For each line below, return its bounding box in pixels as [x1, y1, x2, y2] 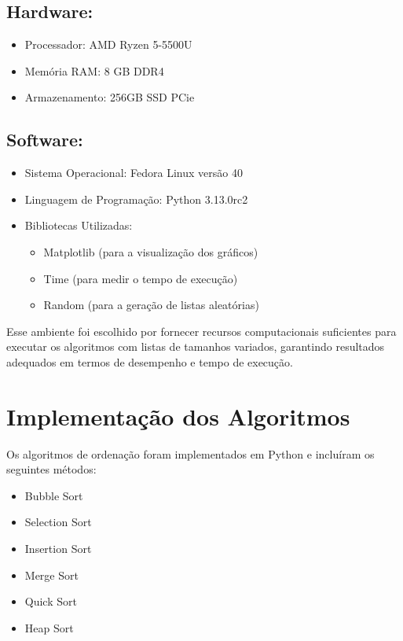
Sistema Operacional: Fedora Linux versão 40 [24, 164, 243, 181]
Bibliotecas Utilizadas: [24, 217, 133, 234]
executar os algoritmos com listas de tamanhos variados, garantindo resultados [6, 338, 385, 355]
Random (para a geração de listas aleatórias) [43, 297, 259, 313]
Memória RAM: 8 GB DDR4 [24, 62, 164, 79]
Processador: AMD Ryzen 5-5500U [24, 36, 192, 53]
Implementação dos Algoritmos [6, 400, 350, 432]
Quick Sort [24, 593, 77, 610]
